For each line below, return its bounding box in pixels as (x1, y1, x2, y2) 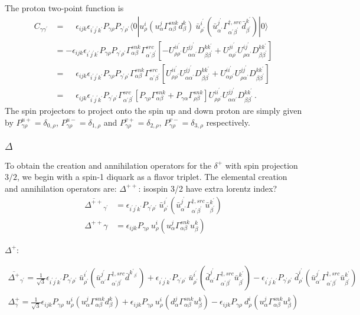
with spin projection (225, 159, 298, 171)
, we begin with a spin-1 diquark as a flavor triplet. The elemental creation (17, 170, 287, 183)
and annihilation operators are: (5, 182, 117, 194)
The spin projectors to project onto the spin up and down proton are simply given (5, 104, 302, 117)
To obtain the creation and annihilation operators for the (5, 159, 211, 171)
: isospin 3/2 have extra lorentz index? (138, 182, 277, 194)
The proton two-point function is (5, 2, 124, 14)
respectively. (206, 116, 250, 128)
